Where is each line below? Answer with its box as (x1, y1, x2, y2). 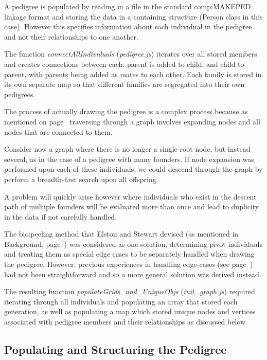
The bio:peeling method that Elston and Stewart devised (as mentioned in (4, 228, 239, 239)
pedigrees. (4, 88, 35, 99)
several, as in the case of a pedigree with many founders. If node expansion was (4, 153, 254, 164)
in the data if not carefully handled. (4, 211, 117, 222)
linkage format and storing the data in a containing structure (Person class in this (4, 11, 263, 22)
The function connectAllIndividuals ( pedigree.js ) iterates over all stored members (4, 48, 257, 59)
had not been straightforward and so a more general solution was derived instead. (4, 268, 261, 279)
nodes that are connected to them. (4, 126, 113, 137)
